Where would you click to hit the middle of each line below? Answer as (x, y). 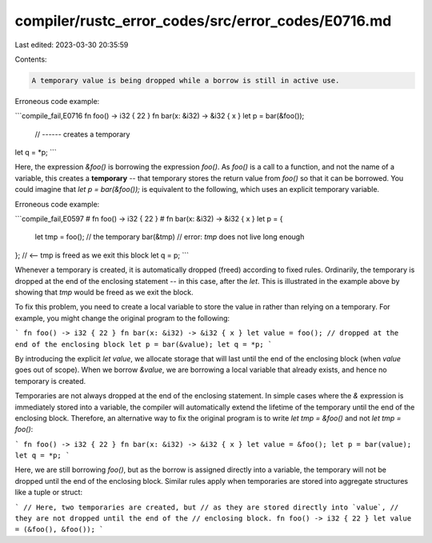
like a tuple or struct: (49, 493)
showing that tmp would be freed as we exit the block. (104, 292)
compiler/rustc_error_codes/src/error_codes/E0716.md (203, 21)
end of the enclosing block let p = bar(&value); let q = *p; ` (144, 344)
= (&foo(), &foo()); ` (59, 529)
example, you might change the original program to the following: (122, 318)
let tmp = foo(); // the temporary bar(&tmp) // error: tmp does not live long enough (170, 237)
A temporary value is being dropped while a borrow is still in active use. (186, 80)
